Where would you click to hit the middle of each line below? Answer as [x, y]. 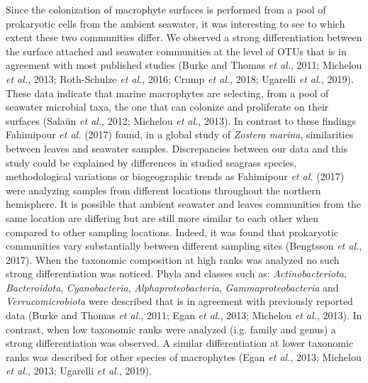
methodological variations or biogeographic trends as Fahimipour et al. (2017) [175, 176]
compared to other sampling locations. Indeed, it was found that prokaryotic [172, 232]
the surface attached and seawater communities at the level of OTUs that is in [176, 51]
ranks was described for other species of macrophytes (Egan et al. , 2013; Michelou [184, 356]
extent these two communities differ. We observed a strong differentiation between [184, 37]
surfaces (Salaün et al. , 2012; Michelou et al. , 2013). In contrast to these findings [181, 120]
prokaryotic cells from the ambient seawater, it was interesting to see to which [175, 23]
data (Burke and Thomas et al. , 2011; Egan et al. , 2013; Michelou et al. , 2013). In [184, 315]
